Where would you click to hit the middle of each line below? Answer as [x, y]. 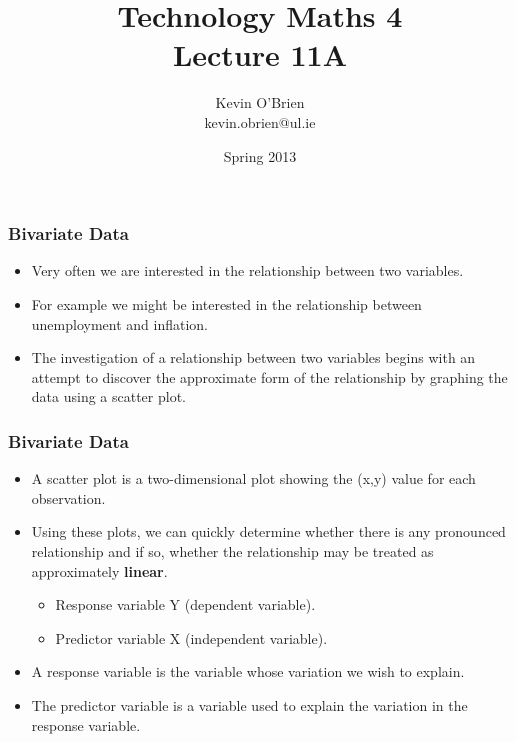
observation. [68, 497]
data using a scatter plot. [108, 396]
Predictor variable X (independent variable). [191, 637]
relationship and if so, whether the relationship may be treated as [232, 550]
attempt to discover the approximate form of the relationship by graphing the [269, 376]
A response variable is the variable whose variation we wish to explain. [248, 671]
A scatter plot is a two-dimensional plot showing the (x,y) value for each [253, 478]
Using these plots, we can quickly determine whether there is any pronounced [268, 531]
